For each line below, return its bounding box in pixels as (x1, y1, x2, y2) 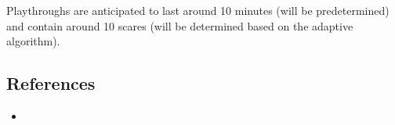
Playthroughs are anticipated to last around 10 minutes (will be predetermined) (6, 2, 390, 18)
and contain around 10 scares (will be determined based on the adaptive (6, 17, 353, 34)
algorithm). (6, 33, 60, 49)
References (6, 71, 96, 95)
